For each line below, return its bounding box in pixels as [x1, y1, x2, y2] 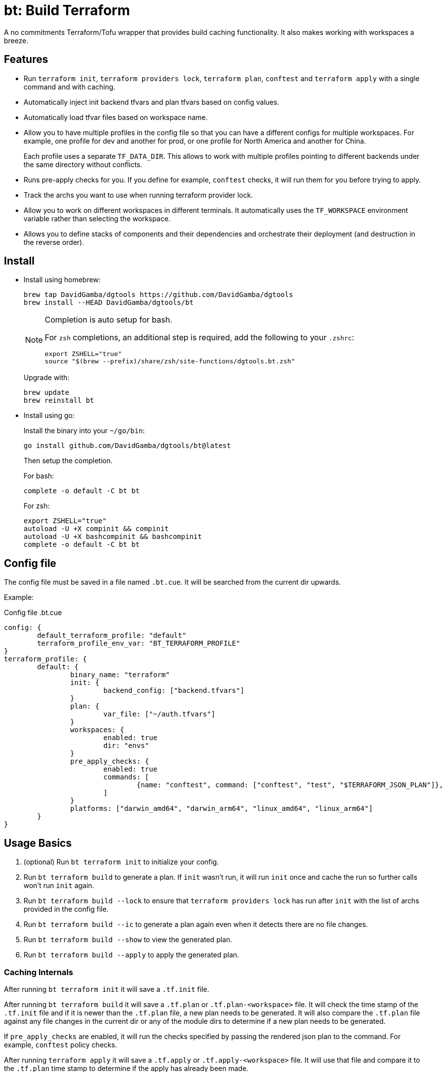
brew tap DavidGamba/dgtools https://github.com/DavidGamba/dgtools [24, 291, 293, 299]
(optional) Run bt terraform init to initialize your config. [24, 858, 219, 866]
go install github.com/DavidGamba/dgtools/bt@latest [24, 442, 231, 450]
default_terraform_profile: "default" [37, 631, 186, 640]
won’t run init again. [24, 881, 94, 890]
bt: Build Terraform [4, 2, 130, 19]
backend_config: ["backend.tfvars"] [103, 686, 244, 695]
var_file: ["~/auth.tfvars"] [103, 710, 215, 718]
